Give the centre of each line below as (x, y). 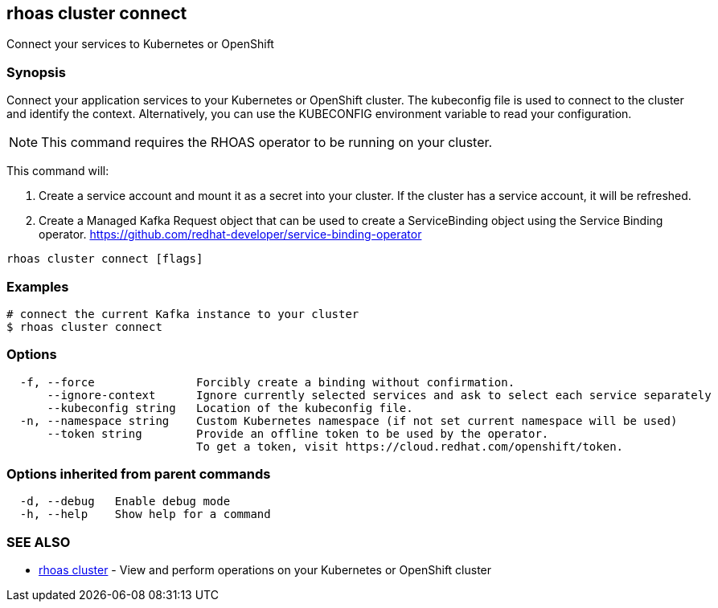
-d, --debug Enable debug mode (125, 502)
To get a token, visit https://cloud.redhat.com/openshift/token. (410, 446)
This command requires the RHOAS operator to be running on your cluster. (267, 143)
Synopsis (36, 72)
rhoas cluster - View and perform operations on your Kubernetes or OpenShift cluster (265, 570)
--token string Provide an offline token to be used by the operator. (298, 433)
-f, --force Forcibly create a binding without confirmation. (267, 382)
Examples (38, 286)
